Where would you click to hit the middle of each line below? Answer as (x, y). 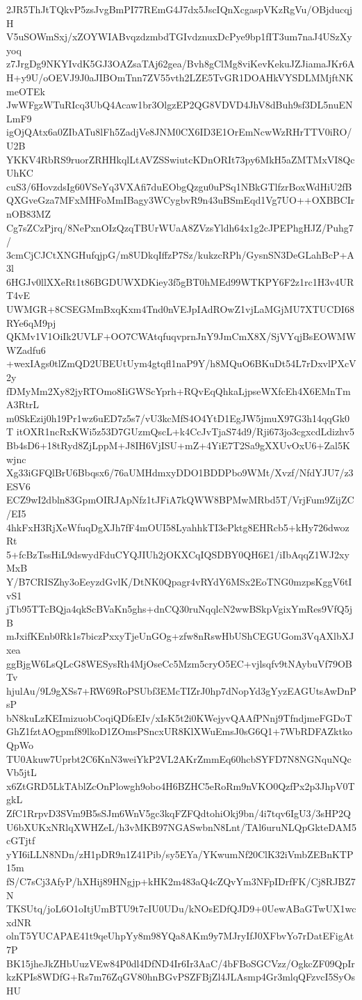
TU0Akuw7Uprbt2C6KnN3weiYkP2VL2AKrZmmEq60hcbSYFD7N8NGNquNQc (179, 758)
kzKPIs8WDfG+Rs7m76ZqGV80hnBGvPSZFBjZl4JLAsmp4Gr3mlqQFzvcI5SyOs (181, 977)
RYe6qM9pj (31, 322)
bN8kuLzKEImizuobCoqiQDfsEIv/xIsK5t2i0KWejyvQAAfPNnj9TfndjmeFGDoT (179, 717)
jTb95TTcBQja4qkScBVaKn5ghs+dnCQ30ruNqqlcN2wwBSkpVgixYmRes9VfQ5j (180, 609)
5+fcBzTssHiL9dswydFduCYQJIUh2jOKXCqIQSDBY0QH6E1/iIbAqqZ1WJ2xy (178, 554)
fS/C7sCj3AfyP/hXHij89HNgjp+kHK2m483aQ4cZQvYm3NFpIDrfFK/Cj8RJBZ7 (181, 881)
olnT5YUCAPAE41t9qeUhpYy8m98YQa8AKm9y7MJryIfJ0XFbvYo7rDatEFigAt (180, 936)
